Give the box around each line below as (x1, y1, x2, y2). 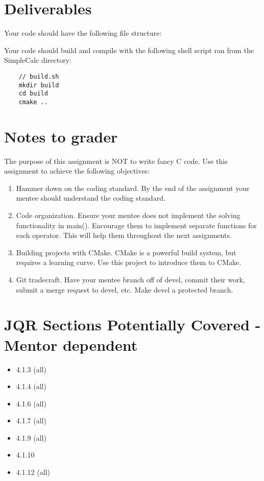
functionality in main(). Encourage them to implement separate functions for (16, 220, 257, 230)
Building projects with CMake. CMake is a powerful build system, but (16, 247, 236, 257)
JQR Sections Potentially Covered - (4, 314, 261, 335)
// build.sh (18, 73, 59, 80)
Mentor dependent (4, 334, 138, 355)
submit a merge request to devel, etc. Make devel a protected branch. (16, 284, 233, 295)
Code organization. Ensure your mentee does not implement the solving (16, 210, 241, 221)
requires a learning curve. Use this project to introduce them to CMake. (16, 257, 242, 268)
